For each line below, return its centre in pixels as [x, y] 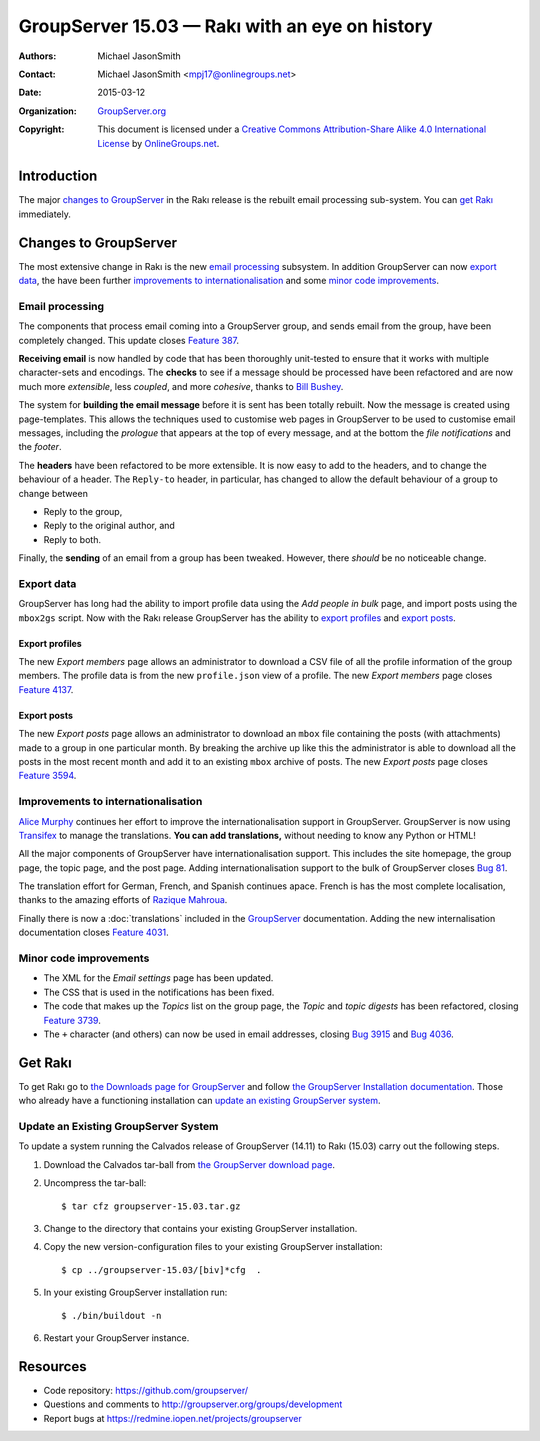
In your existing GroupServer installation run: [135, 1292]
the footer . [40, 447]
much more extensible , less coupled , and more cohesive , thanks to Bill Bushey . [181, 386]
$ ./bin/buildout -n [111, 1315]
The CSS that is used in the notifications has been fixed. [159, 992]
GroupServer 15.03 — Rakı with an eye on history [226, 26]
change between [53, 493]
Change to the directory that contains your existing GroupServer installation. [200, 1228]
